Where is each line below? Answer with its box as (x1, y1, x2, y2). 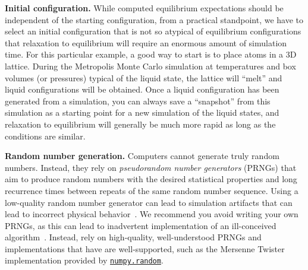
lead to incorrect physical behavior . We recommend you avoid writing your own (5, 208, 298, 220)
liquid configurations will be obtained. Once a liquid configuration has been (5, 83, 279, 96)
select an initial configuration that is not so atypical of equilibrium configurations (5, 25, 301, 37)
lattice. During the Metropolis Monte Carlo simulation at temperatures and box (5, 59, 296, 72)
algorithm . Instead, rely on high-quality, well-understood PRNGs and (5, 231, 262, 243)
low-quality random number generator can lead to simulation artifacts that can (5, 196, 293, 208)
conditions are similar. (5, 129, 86, 142)
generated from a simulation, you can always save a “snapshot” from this (5, 94, 271, 107)
